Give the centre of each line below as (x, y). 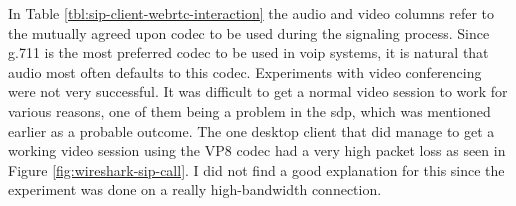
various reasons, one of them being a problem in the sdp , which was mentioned (249, 110)
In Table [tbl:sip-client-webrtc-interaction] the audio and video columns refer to (251, 13)
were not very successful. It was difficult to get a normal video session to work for (258, 91)
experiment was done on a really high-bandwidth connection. (195, 189)
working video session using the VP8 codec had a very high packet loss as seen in (257, 150)
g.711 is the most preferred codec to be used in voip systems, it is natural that (248, 52)
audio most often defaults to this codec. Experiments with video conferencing (245, 71)
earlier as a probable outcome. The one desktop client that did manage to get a (251, 130)
